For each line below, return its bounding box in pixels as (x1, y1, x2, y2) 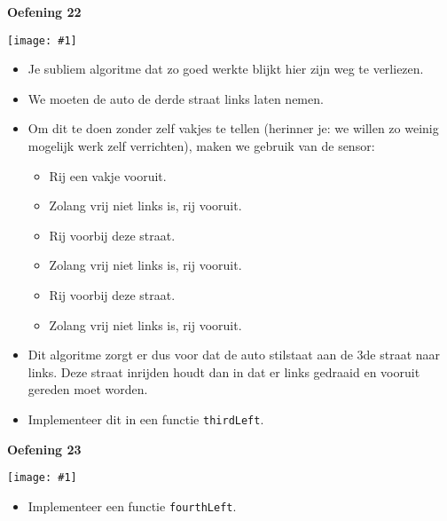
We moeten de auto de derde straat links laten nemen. (27, 89, 324, 107)
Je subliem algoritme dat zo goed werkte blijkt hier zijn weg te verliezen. (27, 59, 424, 78)
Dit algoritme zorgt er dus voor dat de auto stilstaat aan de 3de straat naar (27, 345, 441, 364)
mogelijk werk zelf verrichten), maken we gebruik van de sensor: (27, 137, 375, 155)
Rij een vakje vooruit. (49, 166, 167, 185)
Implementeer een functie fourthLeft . (27, 496, 237, 515)
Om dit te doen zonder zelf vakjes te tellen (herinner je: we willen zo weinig (27, 119, 439, 138)
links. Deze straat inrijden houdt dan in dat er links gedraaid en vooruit (27, 362, 420, 381)
